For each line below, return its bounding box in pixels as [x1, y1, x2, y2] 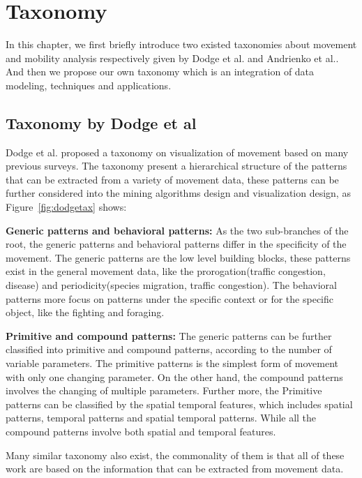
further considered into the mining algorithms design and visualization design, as [6, 186, 351, 200]
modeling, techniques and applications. [6, 77, 172, 92]
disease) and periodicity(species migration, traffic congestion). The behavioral [6, 278, 337, 292]
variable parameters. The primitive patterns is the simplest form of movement [6, 356, 338, 371]
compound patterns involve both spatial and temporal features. [6, 424, 276, 438]
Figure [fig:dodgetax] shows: [6, 200, 127, 214]
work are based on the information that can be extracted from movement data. [6, 461, 344, 476]
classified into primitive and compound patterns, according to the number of [6, 342, 332, 357]
